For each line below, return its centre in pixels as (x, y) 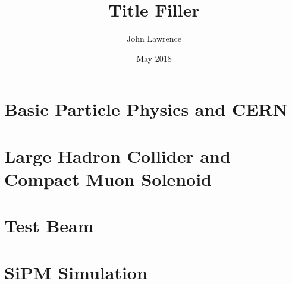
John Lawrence (154, 38)
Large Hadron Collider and (117, 155)
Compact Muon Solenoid (108, 179)
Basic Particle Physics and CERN (146, 109)
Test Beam (49, 225)
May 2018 (154, 58)
